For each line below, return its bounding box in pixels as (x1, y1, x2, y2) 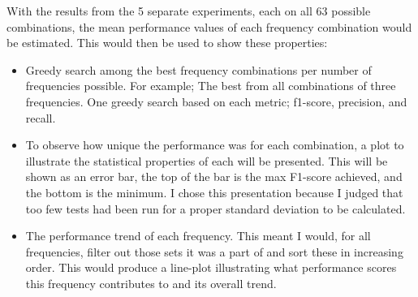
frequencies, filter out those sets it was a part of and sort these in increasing (25, 243, 403, 260)
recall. (25, 109, 56, 126)
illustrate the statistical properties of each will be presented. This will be (25, 152, 388, 169)
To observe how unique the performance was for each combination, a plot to (25, 136, 404, 153)
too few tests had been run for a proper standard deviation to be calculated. (25, 200, 406, 217)
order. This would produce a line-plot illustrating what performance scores (25, 259, 397, 276)
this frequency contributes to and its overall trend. (25, 274, 277, 291)
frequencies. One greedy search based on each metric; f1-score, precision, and (25, 93, 407, 110)
